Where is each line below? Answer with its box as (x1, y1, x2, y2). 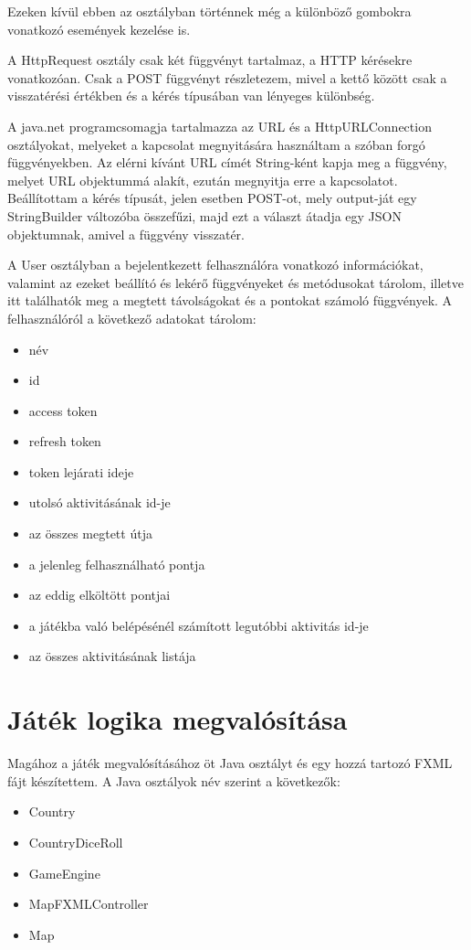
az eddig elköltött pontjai (28, 585, 171, 604)
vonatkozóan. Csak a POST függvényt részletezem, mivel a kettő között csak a (7, 68, 447, 87)
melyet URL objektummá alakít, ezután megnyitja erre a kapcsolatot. (7, 170, 398, 189)
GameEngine (28, 863, 100, 882)
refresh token (28, 432, 101, 451)
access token (28, 400, 98, 420)
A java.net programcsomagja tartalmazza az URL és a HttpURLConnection (7, 116, 432, 135)
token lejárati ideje (28, 462, 134, 481)
